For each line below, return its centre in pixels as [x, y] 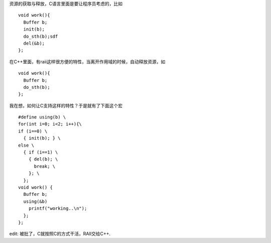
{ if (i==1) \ [41, 152]
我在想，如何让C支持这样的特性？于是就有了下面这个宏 [66, 105]
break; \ [45, 166]
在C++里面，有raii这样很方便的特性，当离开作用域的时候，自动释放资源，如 [87, 62]
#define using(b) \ [42, 117]
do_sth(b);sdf [41, 36]
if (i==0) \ [33, 131]
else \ [26, 145]
